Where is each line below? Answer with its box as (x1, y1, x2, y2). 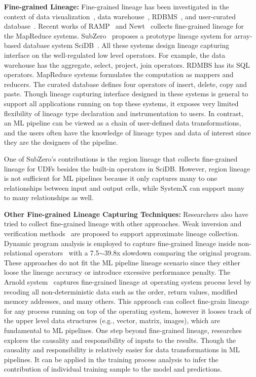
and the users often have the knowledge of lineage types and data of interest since (4, 127, 251, 137)
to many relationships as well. (4, 192, 94, 203)
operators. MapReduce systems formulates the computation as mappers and (4, 69, 234, 80)
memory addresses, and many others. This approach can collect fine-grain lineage (4, 296, 249, 306)
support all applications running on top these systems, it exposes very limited (4, 98, 239, 108)
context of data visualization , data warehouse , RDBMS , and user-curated (4, 11, 236, 21)
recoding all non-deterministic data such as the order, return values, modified (4, 286, 238, 296)
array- (234, 30, 253, 41)
